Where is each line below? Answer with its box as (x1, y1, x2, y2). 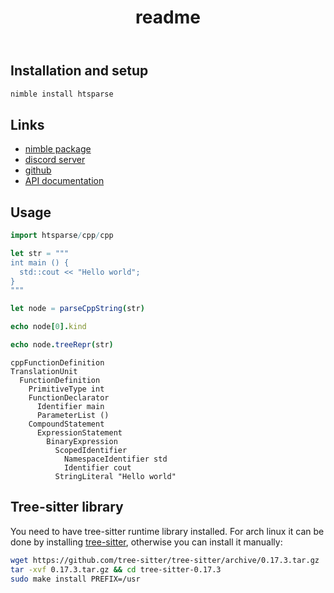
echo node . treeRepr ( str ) (10, 340, 114, 350)
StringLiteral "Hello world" (54, 471, 177, 481)
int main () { (10, 257, 70, 268)
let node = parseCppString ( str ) (10, 304, 145, 314)
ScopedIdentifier (54, 445, 128, 455)
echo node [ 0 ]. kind (10, 322, 87, 332)
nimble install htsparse (10, 89, 114, 99)
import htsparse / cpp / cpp (10, 231, 114, 241)
